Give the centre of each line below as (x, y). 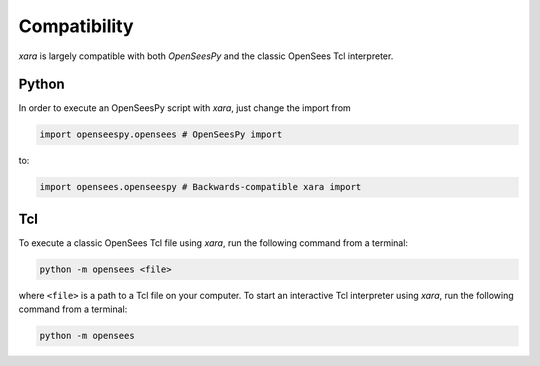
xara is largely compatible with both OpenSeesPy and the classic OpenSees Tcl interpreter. (206, 56)
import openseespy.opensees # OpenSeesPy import (161, 134)
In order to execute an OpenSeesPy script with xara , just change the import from (185, 108)
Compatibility (76, 26)
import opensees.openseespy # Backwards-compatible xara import (200, 187)
